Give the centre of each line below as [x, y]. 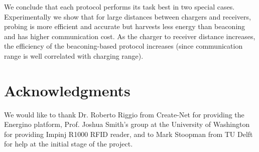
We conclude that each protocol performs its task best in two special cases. [119, 7]
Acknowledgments [67, 90]
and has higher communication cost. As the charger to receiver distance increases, [130, 36]
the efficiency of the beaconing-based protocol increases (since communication [123, 46]
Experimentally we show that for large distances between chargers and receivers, [127, 16]
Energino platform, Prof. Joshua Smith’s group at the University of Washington [127, 124]
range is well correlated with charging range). [74, 55]
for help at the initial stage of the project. [69, 144]
